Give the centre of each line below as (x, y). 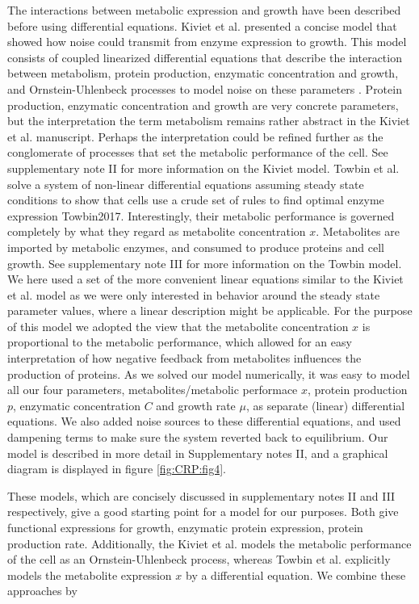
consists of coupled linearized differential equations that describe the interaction (205, 57)
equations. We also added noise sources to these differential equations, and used (204, 421)
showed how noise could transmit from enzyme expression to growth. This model (207, 42)
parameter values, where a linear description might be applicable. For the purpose (210, 310)
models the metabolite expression (90, 575)
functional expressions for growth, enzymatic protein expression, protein (185, 527)
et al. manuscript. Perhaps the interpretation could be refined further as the (195, 136)
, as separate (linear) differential (325, 405)
